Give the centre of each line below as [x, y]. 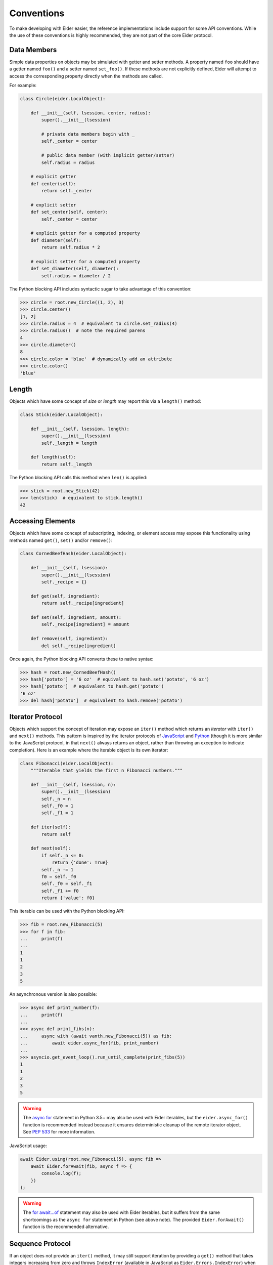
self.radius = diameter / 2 [76, 276]
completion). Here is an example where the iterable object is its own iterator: [89, 750]
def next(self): [51, 848]
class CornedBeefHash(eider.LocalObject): [73, 554]
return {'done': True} [80, 862]
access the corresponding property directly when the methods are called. [86, 76]
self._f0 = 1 [57, 806]
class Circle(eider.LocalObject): [63, 99]
